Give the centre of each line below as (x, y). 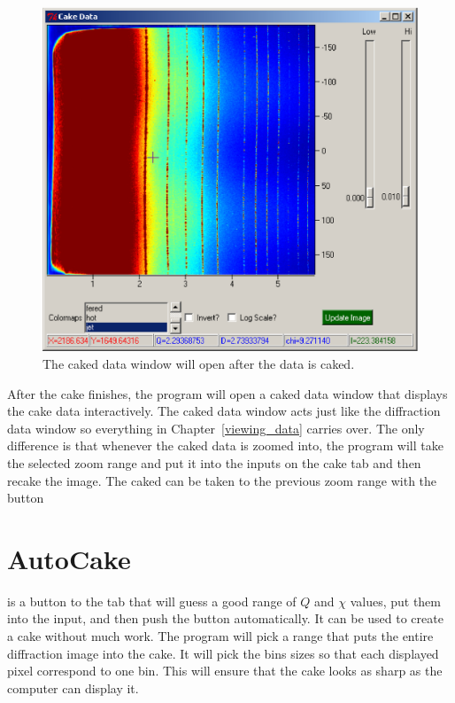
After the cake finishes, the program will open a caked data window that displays (227, 393)
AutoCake (69, 558)
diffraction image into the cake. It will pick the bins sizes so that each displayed (223, 653)
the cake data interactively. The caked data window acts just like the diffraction (224, 411)
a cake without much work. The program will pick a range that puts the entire (220, 636)
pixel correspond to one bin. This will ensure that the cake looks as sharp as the (225, 671)
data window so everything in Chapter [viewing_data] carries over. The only (216, 428)
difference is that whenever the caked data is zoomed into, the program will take (225, 445)
